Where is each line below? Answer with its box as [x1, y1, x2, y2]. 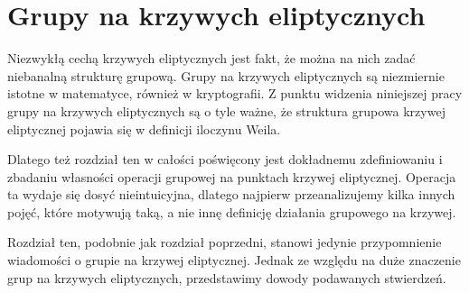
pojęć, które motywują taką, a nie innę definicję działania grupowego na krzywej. [7, 202, 456, 221]
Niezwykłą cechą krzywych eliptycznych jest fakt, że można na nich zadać [7, 49, 416, 68]
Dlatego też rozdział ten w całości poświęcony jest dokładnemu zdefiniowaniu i [7, 150, 443, 169]
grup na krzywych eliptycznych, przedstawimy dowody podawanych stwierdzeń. [7, 268, 446, 287]
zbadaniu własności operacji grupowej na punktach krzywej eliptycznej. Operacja [7, 167, 456, 186]
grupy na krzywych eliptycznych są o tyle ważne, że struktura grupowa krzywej [7, 101, 446, 120]
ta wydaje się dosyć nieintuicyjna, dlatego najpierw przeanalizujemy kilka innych [7, 185, 455, 204]
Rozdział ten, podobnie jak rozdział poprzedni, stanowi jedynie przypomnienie [7, 233, 442, 252]
